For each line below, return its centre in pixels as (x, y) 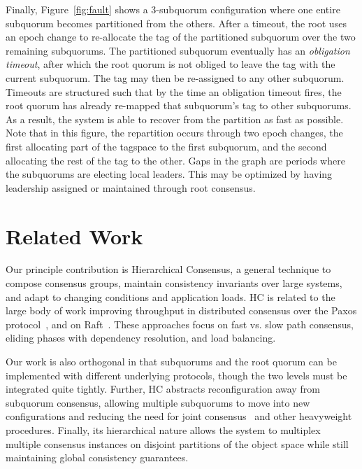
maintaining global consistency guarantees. (97, 457)
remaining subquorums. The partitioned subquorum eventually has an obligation (178, 50)
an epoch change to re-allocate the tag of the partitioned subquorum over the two (181, 37)
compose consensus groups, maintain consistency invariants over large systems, (174, 283)
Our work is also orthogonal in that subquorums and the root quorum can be (171, 361)
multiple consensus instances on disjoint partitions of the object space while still (177, 443)
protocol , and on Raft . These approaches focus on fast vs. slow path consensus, (180, 324)
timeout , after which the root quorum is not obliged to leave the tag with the (171, 64)
